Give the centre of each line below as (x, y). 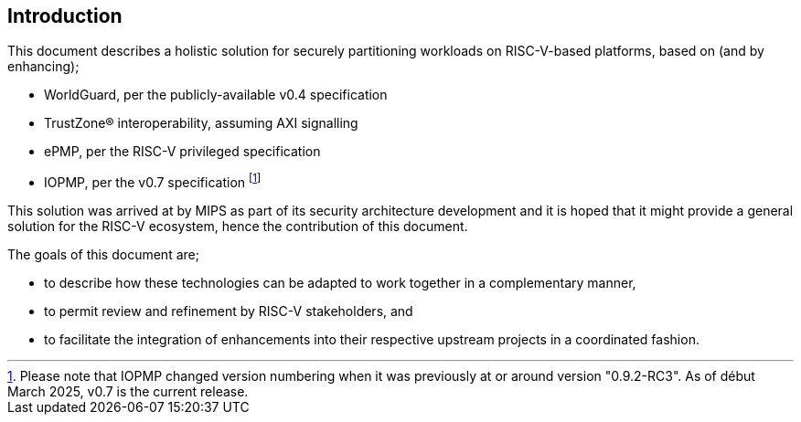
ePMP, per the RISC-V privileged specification (182, 152)
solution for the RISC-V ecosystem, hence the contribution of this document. (238, 227)
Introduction (65, 16)
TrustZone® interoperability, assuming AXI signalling (201, 123)
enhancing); (43, 67)
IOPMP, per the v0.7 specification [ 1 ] (153, 181)
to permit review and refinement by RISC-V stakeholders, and (229, 311)
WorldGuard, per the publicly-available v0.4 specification (216, 95)
